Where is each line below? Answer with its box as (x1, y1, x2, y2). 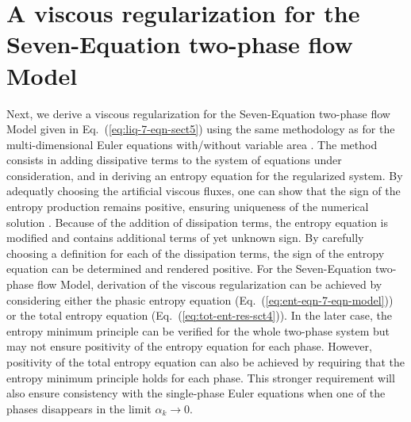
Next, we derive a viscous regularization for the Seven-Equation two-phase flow (6, 105, 390, 121)
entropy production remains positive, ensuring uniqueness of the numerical (6, 198, 369, 215)
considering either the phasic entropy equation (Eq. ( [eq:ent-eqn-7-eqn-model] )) (6, 291, 394, 308)
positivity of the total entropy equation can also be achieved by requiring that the (6, 354, 405, 370)
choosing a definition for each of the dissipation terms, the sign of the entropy (6, 244, 385, 261)
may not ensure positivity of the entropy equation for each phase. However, (6, 338, 372, 355)
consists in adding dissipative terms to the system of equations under (6, 152, 342, 168)
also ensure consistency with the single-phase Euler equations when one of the (6, 385, 386, 401)
